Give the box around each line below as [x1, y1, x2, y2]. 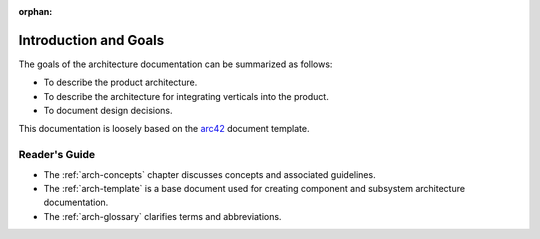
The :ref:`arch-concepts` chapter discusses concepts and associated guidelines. [43, 168, 376, 180]
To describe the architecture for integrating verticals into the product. [43, 90, 329, 102]
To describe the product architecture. [43, 76, 198, 89]
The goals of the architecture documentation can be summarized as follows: [18, 58, 333, 70]
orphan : [18, 6, 53, 17]
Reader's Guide [18, 148, 96, 162]
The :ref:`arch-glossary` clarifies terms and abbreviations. [43, 210, 282, 222]
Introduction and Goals [18, 31, 165, 49]
